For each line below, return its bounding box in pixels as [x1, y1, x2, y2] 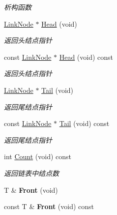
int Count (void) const [4, 151, 71, 162]
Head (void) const [59, 51, 114, 62]
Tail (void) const [59, 118, 110, 129]
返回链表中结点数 [4, 168, 59, 178]
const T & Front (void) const [4, 201, 94, 212]
